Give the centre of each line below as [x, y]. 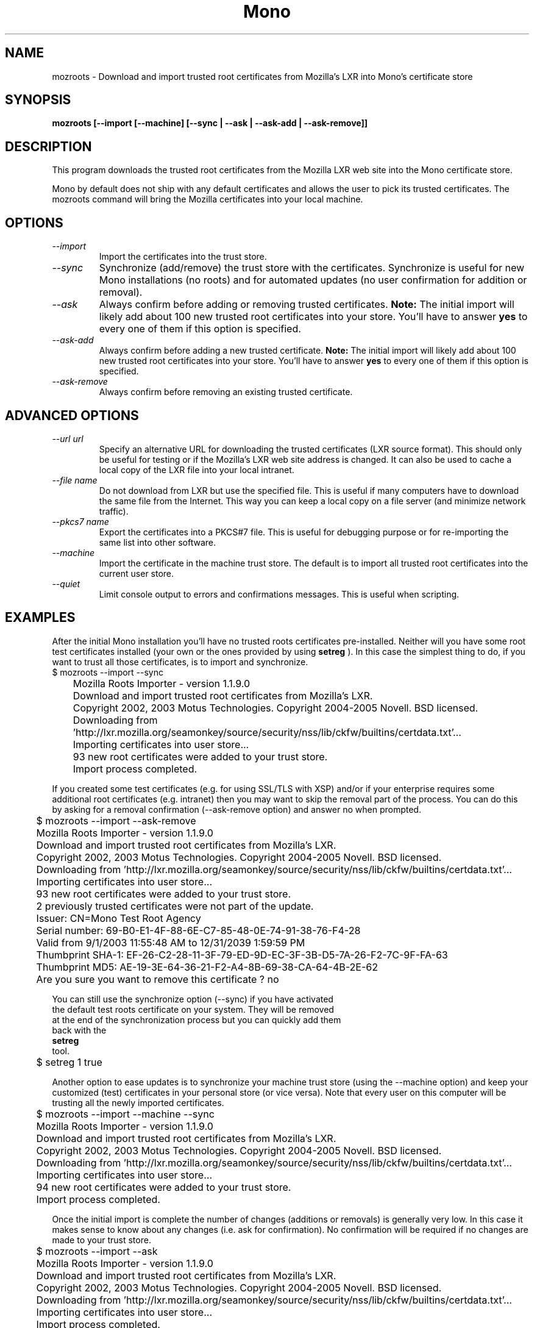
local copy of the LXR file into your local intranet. [197, 469]
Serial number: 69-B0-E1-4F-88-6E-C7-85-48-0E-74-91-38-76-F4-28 [198, 930]
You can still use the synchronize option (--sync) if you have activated [193, 999]
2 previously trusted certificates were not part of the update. [175, 906]
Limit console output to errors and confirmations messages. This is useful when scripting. [279, 594]
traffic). [114, 511]
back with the [79, 1030]
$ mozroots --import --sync [108, 672]
